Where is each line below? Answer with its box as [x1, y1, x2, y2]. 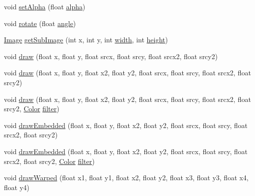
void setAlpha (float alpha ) [4, 1, 85, 11]
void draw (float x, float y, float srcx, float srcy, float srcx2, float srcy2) [4, 51, 218, 61]
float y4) [4, 182, 29, 192]
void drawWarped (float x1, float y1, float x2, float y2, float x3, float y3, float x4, [4, 172, 249, 183]
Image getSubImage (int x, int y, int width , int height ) [4, 34, 168, 45]
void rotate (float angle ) [4, 18, 76, 28]
